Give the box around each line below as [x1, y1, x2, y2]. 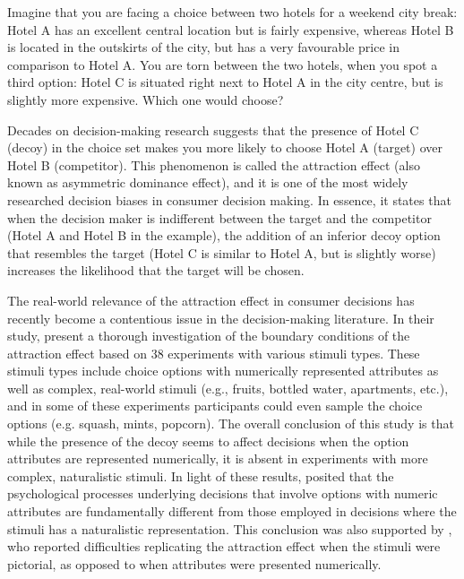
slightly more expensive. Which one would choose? [7, 90, 284, 108]
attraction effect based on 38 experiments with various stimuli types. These [7, 343, 420, 362]
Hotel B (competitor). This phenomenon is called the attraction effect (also [7, 155, 420, 174]
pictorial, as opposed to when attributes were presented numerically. [7, 554, 382, 573]
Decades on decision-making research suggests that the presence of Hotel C [7, 120, 419, 139]
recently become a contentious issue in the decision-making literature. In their [7, 308, 434, 327]
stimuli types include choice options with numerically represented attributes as [7, 361, 439, 380]
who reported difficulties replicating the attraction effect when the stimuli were [7, 537, 441, 556]
